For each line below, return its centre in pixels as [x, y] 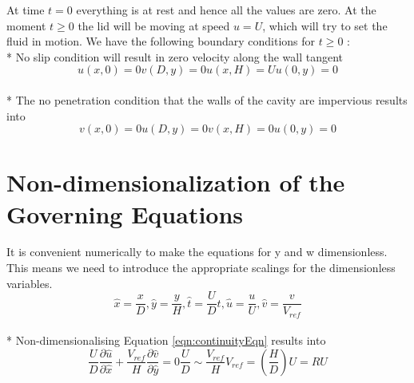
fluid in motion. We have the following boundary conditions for [161, 41]
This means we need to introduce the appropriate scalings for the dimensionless [201, 268]
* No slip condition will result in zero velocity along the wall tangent [175, 56]
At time [26, 10]
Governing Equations [125, 213]
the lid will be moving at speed [154, 25]
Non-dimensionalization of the [176, 182]
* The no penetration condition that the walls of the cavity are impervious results [207, 99]
